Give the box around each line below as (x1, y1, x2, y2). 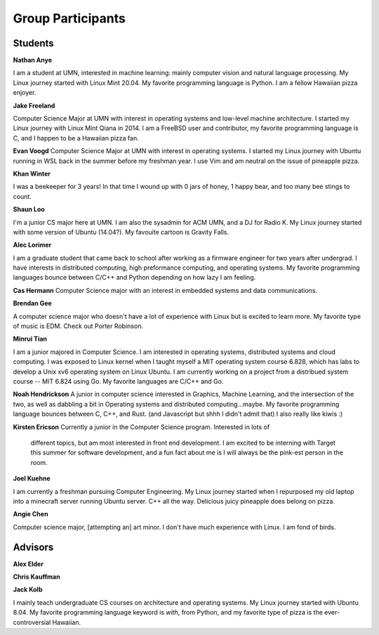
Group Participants (13, 11, 126, 26)
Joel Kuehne (13, 474, 51, 483)
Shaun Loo (13, 205, 45, 214)
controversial (13, 618, 51, 627)
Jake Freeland (13, 101, 55, 110)
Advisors (13, 541, 54, 553)
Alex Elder (13, 559, 44, 568)
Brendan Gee (13, 299, 52, 308)
